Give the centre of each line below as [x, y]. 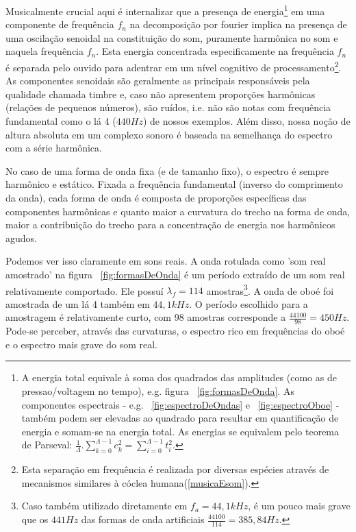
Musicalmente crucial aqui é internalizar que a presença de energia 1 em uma [165, 10]
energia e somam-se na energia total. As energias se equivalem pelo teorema [180, 431]
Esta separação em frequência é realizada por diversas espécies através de [175, 469]
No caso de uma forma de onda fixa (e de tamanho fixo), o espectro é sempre [167, 170]
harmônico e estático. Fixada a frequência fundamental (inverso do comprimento [174, 184]
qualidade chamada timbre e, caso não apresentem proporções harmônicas [161, 94]
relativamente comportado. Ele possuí [85, 290]
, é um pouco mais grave [299, 506]
